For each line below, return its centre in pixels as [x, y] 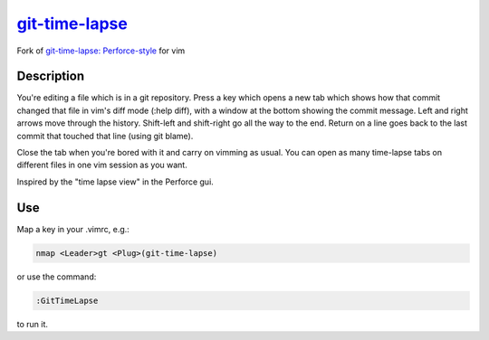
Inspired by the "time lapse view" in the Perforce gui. [115, 182]
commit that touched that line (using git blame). [105, 136]
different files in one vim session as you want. [102, 165]
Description [51, 76]
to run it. [33, 324]
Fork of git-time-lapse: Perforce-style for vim [101, 51]
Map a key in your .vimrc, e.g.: [73, 229]
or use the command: [57, 277]
